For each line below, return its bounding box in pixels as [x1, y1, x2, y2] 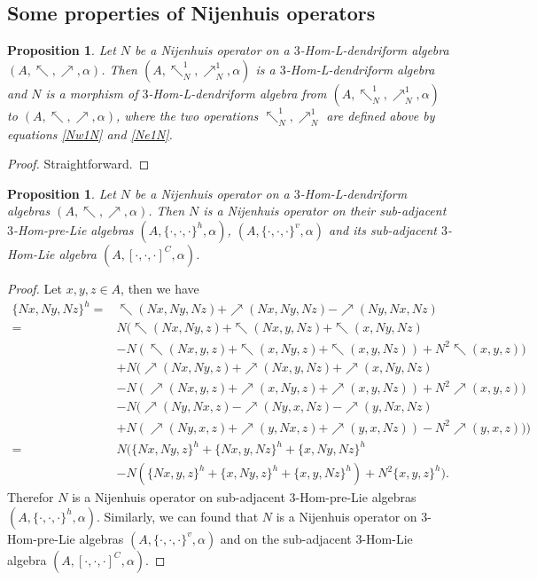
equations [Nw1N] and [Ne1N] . [7, 124, 173, 143]
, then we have [121, 279, 199, 297]
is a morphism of [45, 83, 138, 102]
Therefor [7, 488, 54, 506]
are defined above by [326, 106, 435, 124]
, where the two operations [115, 106, 259, 124]
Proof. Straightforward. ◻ [7, 154, 150, 173]
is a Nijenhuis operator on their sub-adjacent [203, 201, 447, 220]
